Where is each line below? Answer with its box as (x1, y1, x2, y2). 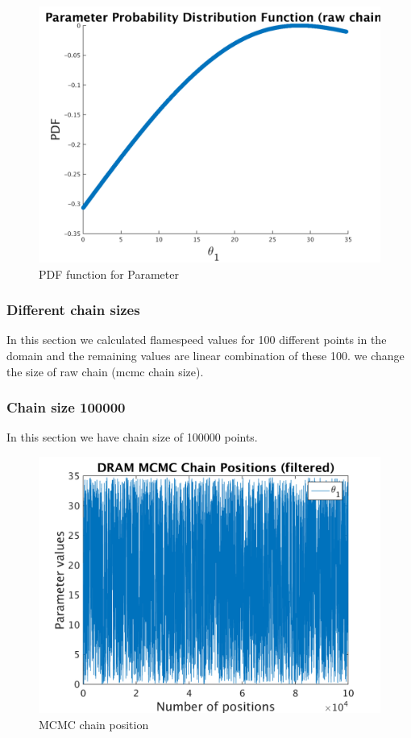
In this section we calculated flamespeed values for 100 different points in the (6, 331, 387, 348)
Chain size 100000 (6, 397, 126, 417)
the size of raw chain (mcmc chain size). (6, 363, 204, 379)
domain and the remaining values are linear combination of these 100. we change (6, 347, 405, 363)
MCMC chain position (39, 715, 149, 732)
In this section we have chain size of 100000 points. (6, 429, 258, 446)
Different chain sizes (6, 300, 140, 320)
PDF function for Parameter (39, 265, 179, 282)
